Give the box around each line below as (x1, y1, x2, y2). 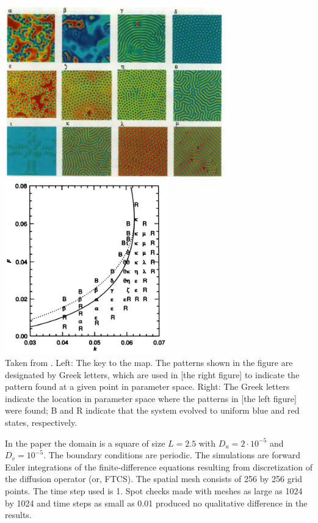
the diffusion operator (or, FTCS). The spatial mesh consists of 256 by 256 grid (5, 472, 302, 485)
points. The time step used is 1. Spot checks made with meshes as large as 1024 (5, 485, 303, 497)
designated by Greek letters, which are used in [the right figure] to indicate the (5, 368, 300, 381)
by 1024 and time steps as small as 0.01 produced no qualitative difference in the (5, 496, 308, 509)
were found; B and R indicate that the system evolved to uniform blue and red (5, 404, 300, 417)
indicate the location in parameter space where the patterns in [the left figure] (5, 392, 297, 404)
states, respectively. (5, 416, 78, 429)
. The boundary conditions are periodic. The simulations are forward (43, 448, 301, 461)
